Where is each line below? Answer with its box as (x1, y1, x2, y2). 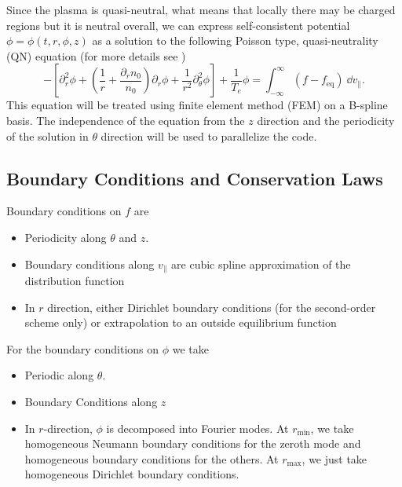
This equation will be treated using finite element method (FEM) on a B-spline (6, 97, 388, 113)
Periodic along (24, 367, 94, 383)
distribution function (24, 273, 125, 288)
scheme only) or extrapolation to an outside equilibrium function (24, 314, 337, 331)
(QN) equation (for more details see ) (6, 47, 186, 64)
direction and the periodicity (257, 112, 395, 128)
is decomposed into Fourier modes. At (106, 419, 289, 436)
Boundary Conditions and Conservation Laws (6, 166, 383, 190)
